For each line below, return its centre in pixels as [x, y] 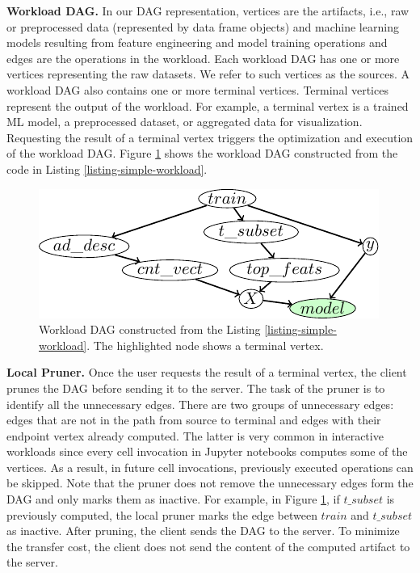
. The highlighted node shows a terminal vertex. [205, 345]
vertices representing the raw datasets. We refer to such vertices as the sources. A [208, 74]
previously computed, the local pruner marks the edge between [162, 514]
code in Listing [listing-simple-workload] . [107, 169]
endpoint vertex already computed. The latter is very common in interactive [195, 435]
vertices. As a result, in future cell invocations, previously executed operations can [210, 467]
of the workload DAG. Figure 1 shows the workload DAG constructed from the [202, 153]
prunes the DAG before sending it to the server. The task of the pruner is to [196, 388]
